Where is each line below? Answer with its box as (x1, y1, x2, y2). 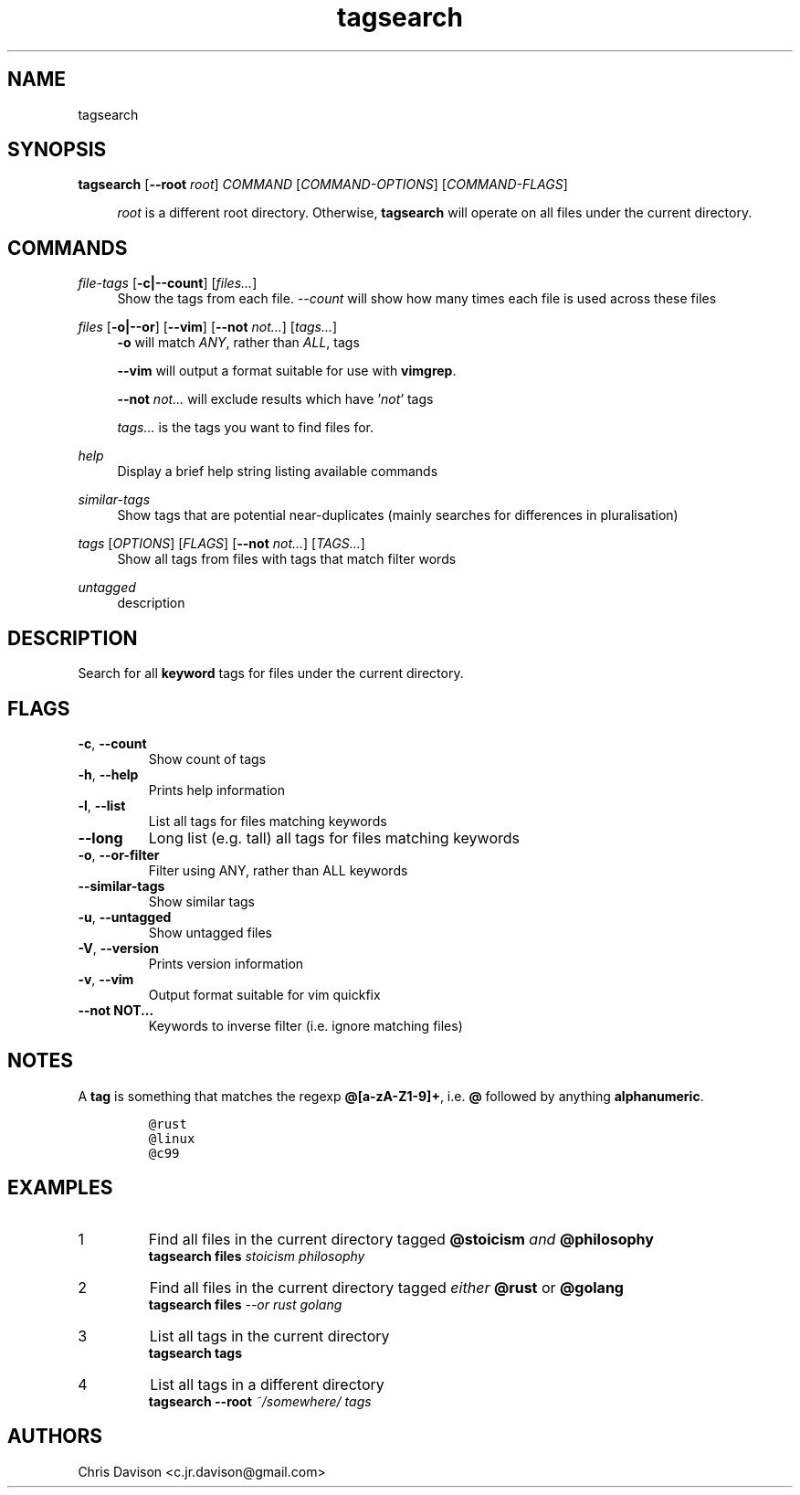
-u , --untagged (78, 908, 172, 925)
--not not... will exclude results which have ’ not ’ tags (117, 391, 434, 408)
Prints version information (148, 955, 304, 971)
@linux (148, 1130, 195, 1146)
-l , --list (78, 797, 126, 813)
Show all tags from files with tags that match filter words (117, 551, 457, 567)
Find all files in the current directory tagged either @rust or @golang (149, 1278, 624, 1297)
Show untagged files (148, 924, 273, 940)
